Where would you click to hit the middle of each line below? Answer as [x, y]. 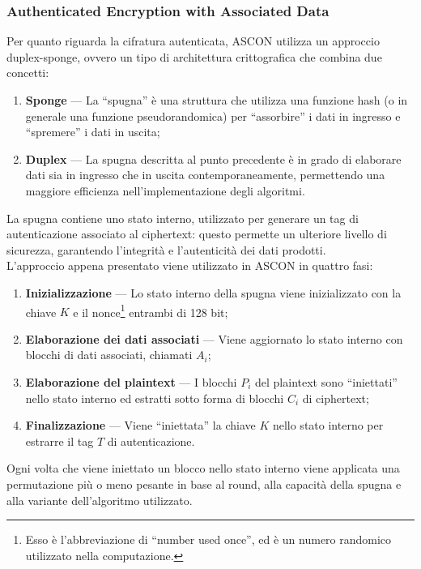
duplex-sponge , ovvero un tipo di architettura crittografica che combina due [194, 56]
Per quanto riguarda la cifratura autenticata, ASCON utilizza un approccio [193, 41]
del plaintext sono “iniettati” [326, 381]
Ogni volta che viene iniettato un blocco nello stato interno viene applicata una [203, 468]
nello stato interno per [328, 425]
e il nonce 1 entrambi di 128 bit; [151, 310]
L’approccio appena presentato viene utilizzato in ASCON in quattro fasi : [190, 265]
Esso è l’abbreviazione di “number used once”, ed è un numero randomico [208, 539]
